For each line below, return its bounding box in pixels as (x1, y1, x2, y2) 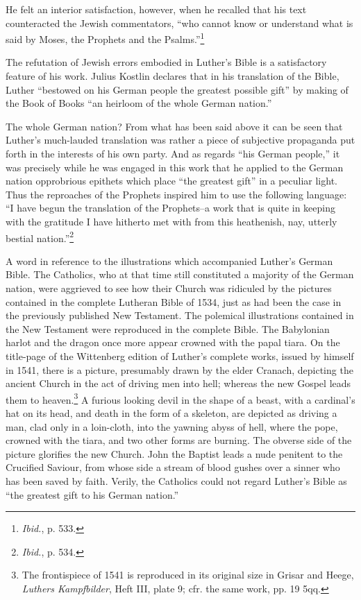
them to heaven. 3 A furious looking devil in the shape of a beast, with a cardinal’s (6, 390, 355, 406)
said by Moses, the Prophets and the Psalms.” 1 (6, 30, 205, 46)
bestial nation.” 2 (6, 228, 74, 245)
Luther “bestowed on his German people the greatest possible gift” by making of (6, 82, 349, 96)
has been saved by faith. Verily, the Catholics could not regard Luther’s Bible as (6, 473, 347, 488)
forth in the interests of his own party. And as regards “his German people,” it (6, 146, 340, 160)
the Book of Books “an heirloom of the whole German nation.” (6, 96, 272, 110)
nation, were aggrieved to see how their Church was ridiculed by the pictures (6, 281, 332, 295)
